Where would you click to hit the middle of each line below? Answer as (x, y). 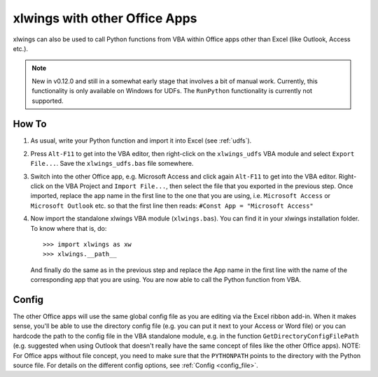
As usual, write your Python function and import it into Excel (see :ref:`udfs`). (141, 141)
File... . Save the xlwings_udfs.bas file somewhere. (112, 164)
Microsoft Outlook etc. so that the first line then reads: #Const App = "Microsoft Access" (172, 206)
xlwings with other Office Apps (105, 18)
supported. (48, 101)
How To (30, 124)
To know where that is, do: (69, 228)
